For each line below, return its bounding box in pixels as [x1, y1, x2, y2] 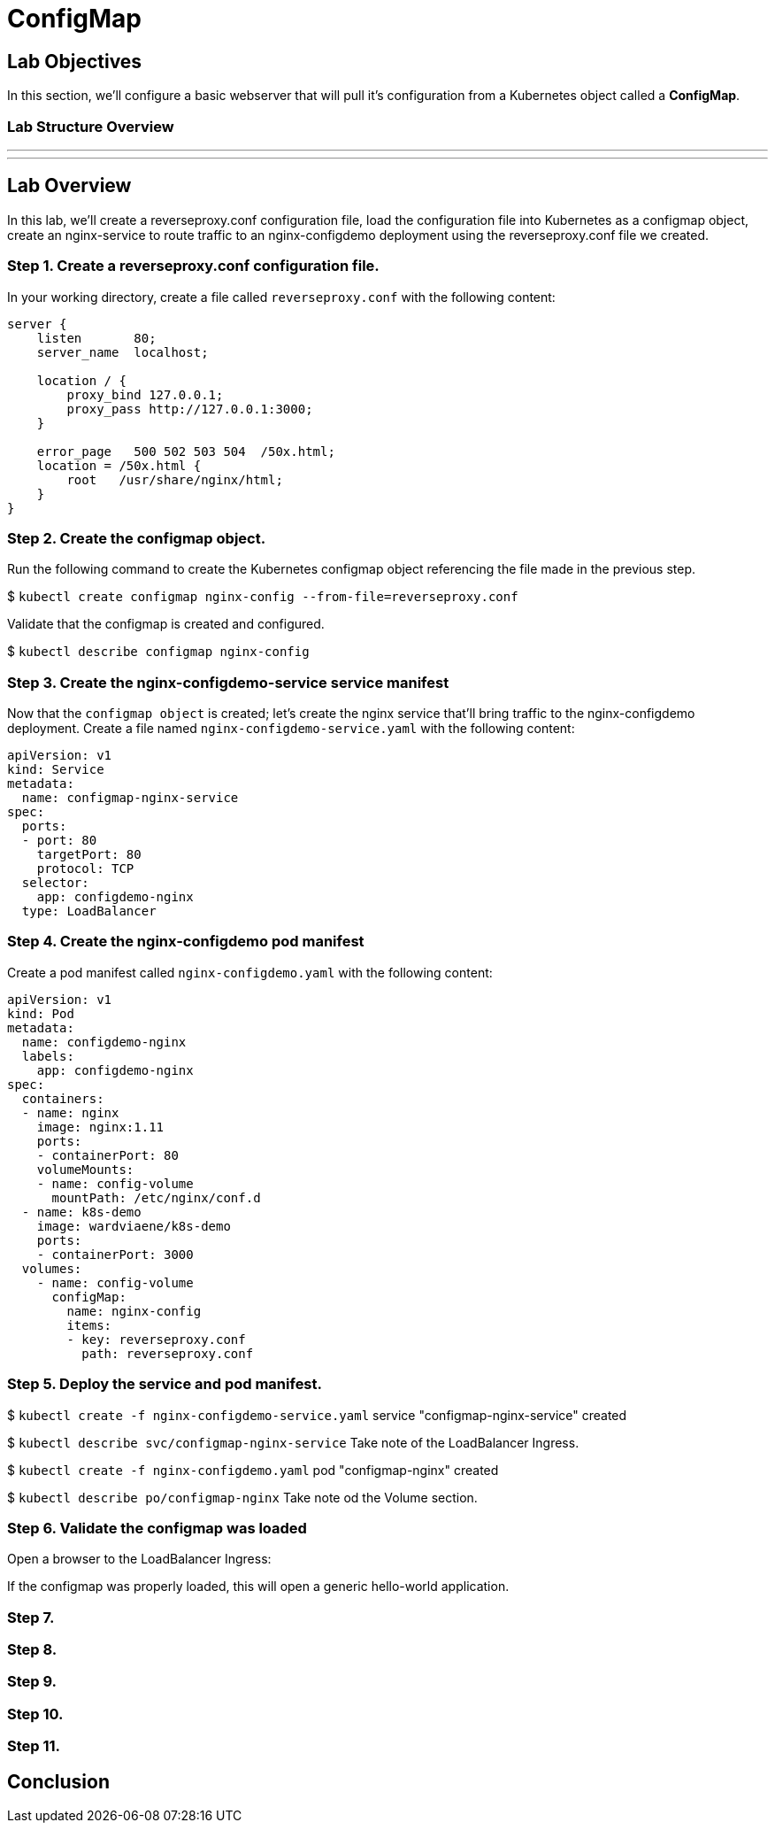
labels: [21, 1048, 74, 1063]
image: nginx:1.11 [36, 1119, 165, 1134]
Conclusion [7, 1770, 111, 1793]
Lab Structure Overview [7, 117, 174, 135]
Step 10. [7, 1704, 64, 1723]
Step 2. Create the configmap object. [7, 529, 266, 547]
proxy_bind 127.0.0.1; [66, 387, 224, 402]
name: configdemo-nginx [21, 1034, 187, 1049]
